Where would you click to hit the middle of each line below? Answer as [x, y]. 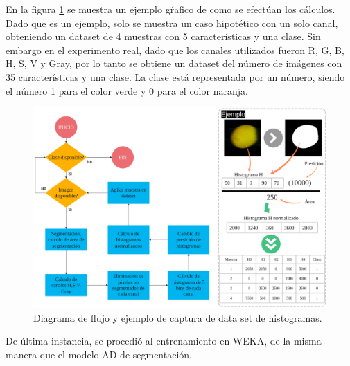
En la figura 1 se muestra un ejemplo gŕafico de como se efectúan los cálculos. [170, 9]
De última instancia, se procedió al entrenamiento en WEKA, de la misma [164, 341]
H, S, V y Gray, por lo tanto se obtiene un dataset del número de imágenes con [174, 63]
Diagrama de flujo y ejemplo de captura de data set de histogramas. [178, 317]
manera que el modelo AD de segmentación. [99, 354]
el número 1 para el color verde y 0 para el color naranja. [127, 90]
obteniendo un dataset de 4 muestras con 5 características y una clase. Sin [163, 36]
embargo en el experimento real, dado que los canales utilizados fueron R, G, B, [175, 49]
